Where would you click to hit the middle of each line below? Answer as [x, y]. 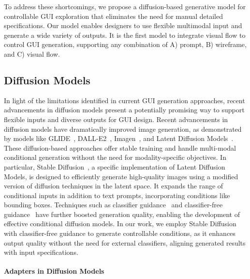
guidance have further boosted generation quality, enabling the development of [122, 214]
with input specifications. [41, 252]
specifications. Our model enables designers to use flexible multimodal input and [123, 25]
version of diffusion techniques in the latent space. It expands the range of [114, 186]
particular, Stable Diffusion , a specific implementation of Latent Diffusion [115, 166]
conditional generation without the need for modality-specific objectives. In [115, 157]
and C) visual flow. [32, 54]
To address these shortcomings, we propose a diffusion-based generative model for [125, 6]
